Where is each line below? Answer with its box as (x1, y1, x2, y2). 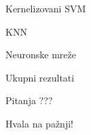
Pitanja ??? (5, 93, 53, 108)
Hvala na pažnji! (5, 116, 73, 130)
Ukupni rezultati (5, 70, 75, 84)
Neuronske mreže (5, 47, 76, 62)
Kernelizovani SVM (5, 1, 86, 15)
